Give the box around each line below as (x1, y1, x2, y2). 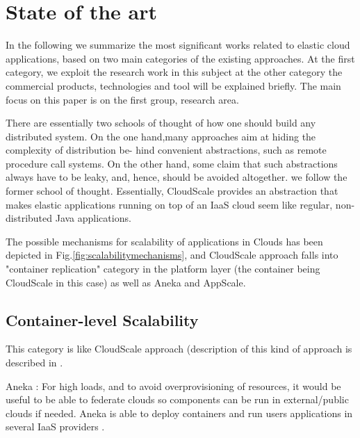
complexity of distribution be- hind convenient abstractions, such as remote (6, 143, 327, 157)
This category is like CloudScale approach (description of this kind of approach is (6, 341, 352, 356)
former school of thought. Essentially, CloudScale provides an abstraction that (6, 184, 338, 198)
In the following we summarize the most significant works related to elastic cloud (6, 38, 350, 52)
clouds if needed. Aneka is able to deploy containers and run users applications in (6, 405, 353, 420)
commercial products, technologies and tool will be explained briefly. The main (6, 78, 341, 92)
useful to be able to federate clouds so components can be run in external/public (6, 392, 349, 407)
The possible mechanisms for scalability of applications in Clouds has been (6, 234, 323, 248)
